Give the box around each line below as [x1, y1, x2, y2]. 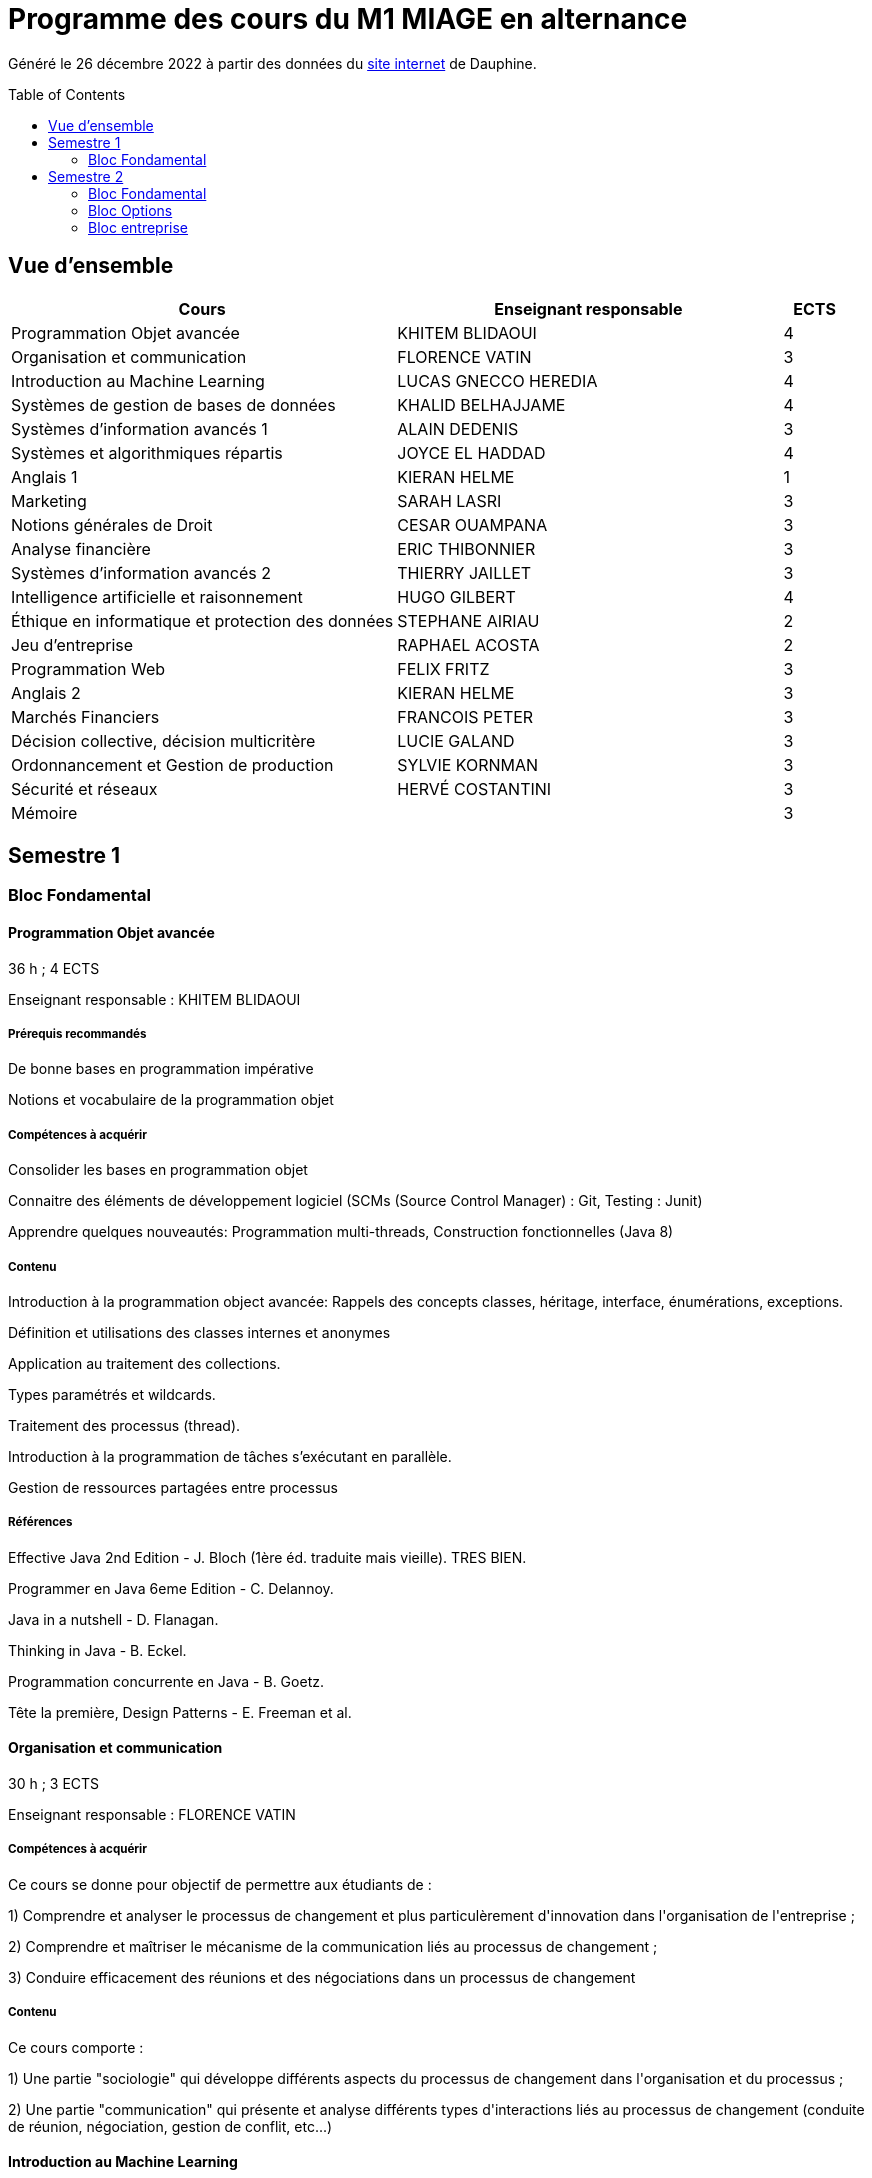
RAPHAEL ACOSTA [397, 634, 540, 655]
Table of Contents [8, 85, 126, 103]
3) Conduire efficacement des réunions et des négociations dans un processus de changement [8, 1968, 636, 1986]
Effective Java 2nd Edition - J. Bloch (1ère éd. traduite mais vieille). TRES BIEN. [8, 1548, 527, 1566]
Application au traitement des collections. [8, 1355, 281, 1372]
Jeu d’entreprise [11, 634, 134, 655]
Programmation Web [11, 658, 166, 679]
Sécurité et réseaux [11, 778, 158, 799]
